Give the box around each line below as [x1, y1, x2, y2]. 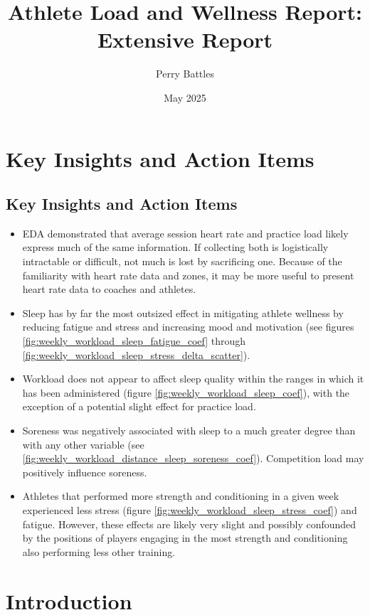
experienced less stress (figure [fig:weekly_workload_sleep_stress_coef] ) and [22, 502, 357, 517]
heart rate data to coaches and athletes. [22, 282, 196, 296]
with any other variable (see [22, 437, 144, 451]
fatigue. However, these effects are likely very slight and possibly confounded [22, 516, 356, 531]
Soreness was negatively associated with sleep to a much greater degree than [22, 423, 356, 438]
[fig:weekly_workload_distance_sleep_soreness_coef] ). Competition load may [22, 451, 364, 466]
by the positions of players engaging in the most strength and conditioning [22, 530, 348, 545]
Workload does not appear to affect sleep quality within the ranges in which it [22, 371, 364, 386]
